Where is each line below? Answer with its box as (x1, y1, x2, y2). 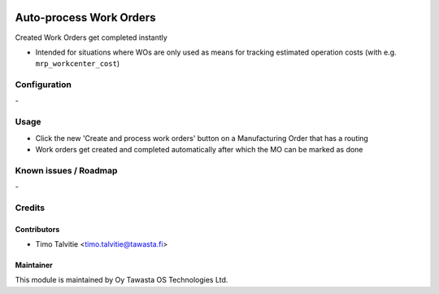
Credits (15, 202, 45, 213)
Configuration (15, 79, 72, 90)
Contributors (15, 224, 60, 234)
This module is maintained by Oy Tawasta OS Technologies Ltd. (15, 275, 228, 285)
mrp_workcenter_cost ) (35, 59, 120, 68)
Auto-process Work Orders (15, 11, 156, 24)
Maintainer (15, 261, 53, 270)
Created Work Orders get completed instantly (15, 33, 168, 42)
